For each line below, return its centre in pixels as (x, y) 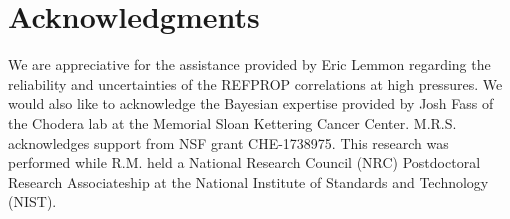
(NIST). (32, 201)
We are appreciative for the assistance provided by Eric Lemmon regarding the (249, 64)
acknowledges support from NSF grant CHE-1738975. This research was (228, 142)
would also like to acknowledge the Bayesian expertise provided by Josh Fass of (251, 103)
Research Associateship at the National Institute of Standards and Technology (248, 181)
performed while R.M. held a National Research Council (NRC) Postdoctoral (244, 162)
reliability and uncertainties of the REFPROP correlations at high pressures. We (255, 83)
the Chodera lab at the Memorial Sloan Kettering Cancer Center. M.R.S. (232, 122)
